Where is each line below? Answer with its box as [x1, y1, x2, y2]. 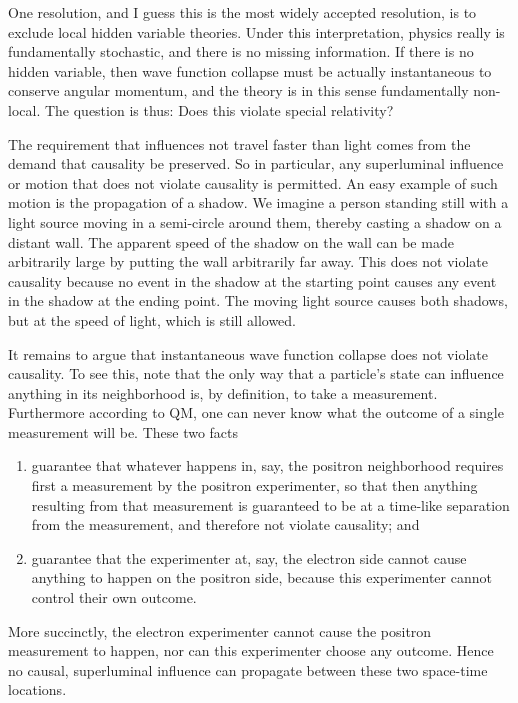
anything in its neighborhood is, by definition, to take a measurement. [8, 382, 438, 403]
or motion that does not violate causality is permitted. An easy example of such [8, 172, 498, 193]
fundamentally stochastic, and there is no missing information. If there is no [8, 41, 474, 62]
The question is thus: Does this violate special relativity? [44, 99, 394, 120]
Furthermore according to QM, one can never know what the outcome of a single [8, 402, 504, 423]
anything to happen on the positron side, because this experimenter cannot [31, 567, 492, 588]
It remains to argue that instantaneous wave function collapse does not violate [8, 343, 488, 364]
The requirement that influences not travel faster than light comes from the [8, 133, 471, 154]
